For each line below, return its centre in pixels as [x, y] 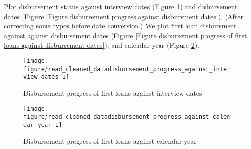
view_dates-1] [46, 77]
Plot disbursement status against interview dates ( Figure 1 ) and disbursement [121, 6]
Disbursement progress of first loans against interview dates [113, 92]
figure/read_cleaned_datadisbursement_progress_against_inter [127, 69]
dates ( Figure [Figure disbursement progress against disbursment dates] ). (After [124, 16]
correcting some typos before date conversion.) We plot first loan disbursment [120, 26]
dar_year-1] [43, 125]
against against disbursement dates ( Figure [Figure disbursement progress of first [125, 35]
